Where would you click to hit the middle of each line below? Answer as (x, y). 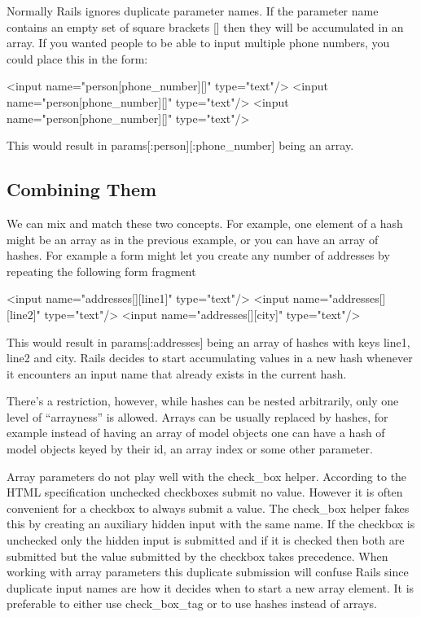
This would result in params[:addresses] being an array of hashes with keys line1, (208, 341)
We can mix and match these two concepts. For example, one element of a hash (205, 223)
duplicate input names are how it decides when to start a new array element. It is (210, 587)
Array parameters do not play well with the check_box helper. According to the (207, 476)
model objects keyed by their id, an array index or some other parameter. (190, 449)
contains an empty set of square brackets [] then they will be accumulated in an (205, 26)
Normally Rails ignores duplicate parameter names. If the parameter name (193, 11)
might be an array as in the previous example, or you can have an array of (193, 239)
